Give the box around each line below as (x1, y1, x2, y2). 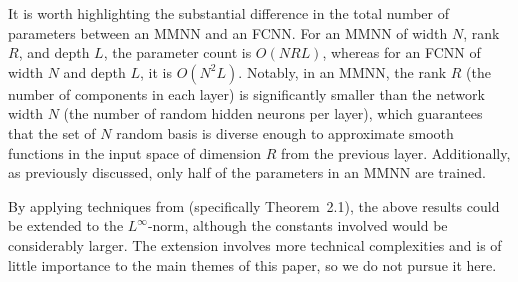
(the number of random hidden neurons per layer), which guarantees (63, 103, 483, 124)
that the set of (8, 122, 96, 143)
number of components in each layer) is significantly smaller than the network (8, 83, 485, 104)
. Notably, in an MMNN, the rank (238, 61, 447, 82)
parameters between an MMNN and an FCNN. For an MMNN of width (8, 22, 448, 43)
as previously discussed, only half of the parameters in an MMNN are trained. (8, 162, 486, 183)
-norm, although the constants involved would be (147, 215, 448, 236)
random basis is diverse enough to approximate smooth (116, 122, 454, 143)
